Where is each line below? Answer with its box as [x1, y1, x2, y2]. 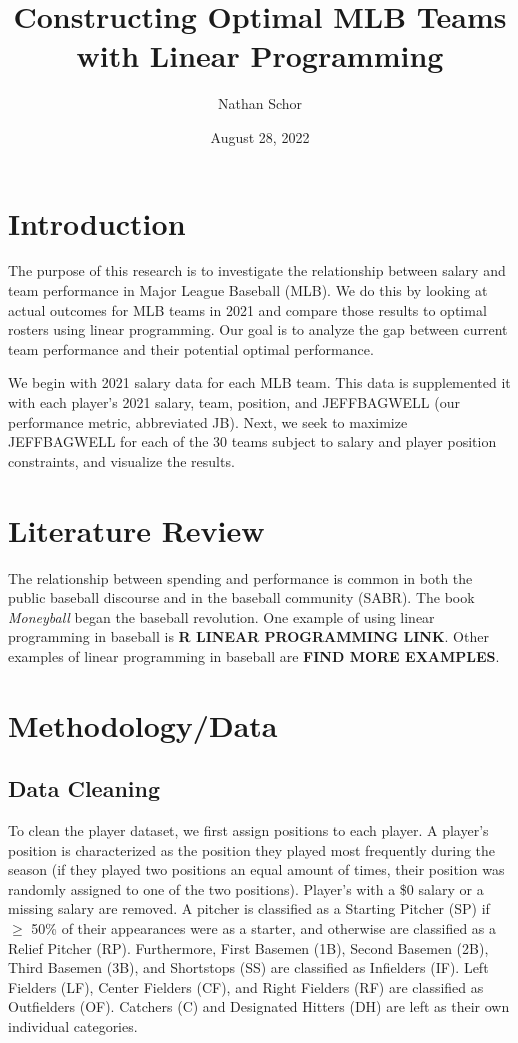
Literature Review [8, 509, 265, 550]
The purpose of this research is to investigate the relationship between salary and [8, 260, 506, 281]
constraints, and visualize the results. [8, 450, 235, 471]
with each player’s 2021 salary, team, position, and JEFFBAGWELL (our [8, 392, 460, 412]
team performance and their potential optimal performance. [8, 338, 374, 359]
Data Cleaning [8, 773, 160, 804]
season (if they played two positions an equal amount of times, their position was [8, 859, 505, 880]
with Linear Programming [76, 35, 444, 76]
